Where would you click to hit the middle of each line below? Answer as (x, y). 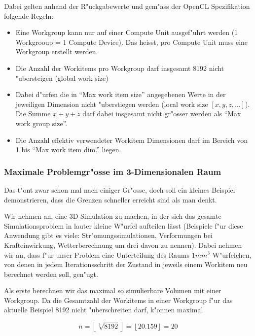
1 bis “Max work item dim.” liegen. (68, 150)
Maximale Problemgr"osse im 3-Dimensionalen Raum (113, 171)
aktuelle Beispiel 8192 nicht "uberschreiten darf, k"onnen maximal (104, 310)
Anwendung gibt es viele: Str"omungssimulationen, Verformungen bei (108, 235)
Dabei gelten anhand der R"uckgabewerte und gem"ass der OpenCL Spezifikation (127, 6)
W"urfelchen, (232, 254)
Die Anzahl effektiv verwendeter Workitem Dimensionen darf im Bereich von (132, 140)
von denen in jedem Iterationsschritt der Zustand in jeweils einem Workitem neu (126, 264)
